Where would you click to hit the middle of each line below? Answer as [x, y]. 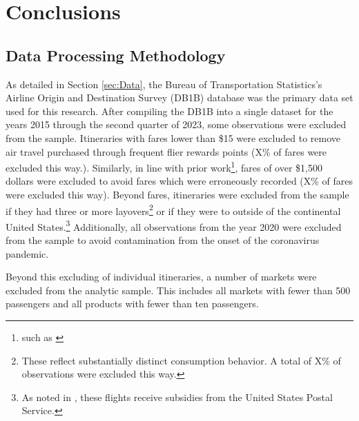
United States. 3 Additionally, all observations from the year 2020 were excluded [174, 225]
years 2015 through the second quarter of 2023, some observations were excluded [176, 124]
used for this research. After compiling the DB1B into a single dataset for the [169, 111]
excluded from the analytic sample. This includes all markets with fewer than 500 [178, 290]
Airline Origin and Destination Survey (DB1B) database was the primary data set [179, 97]
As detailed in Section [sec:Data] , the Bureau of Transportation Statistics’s [164, 84]
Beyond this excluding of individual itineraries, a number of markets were [161, 277]
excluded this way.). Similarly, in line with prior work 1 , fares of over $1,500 [164, 166]
